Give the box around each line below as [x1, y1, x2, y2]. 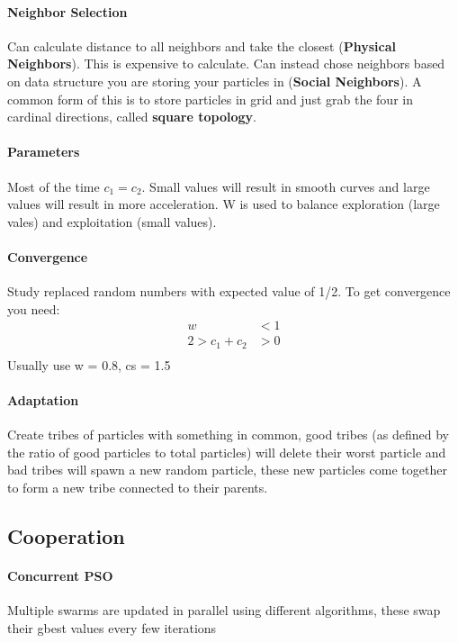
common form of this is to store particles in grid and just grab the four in [7, 89, 413, 108]
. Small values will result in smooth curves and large [141, 177, 430, 195]
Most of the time [7, 177, 100, 195]
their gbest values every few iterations [7, 618, 217, 637]
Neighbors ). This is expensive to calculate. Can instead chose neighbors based [7, 54, 445, 73]
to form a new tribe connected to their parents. [7, 478, 268, 497]
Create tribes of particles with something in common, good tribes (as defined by [7, 425, 449, 444]
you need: [7, 299, 60, 318]
